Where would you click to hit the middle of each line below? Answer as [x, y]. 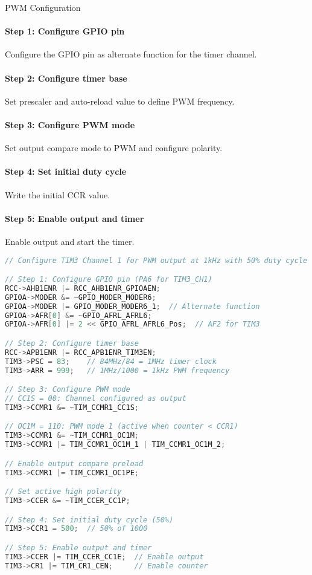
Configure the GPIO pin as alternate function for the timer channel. [131, 54]
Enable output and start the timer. [70, 241]
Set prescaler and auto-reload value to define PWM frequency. [120, 101]
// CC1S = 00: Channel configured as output [96, 399]
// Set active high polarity [63, 492]
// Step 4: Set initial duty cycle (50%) [89, 520]
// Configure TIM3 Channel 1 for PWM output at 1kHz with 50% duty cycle [156, 260]
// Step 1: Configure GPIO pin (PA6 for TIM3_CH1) [109, 280]
